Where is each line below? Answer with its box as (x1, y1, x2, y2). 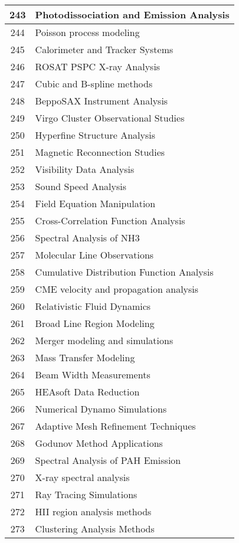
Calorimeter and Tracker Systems (35, 42, 173, 56)
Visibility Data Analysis (35, 162, 135, 176)
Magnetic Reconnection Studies (35, 145, 165, 159)
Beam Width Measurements (35, 368, 150, 381)
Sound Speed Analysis (35, 179, 127, 193)
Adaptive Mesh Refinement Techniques (35, 419, 196, 433)
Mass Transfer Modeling (35, 351, 135, 364)
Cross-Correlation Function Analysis (35, 214, 185, 227)
